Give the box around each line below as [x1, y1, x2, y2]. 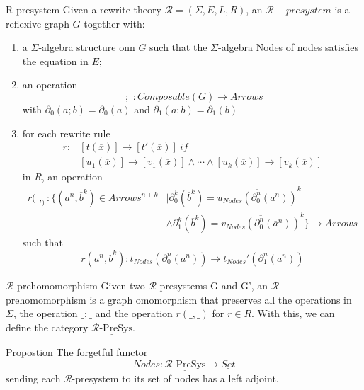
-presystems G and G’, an [156, 277, 268, 292]
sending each [6, 370, 61, 385]
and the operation [95, 306, 173, 321]
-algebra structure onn [38, 40, 135, 55]
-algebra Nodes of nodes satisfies [218, 40, 358, 55]
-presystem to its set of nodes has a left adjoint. [72, 370, 279, 385]
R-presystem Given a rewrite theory [6, 2, 161, 16]
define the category [6, 319, 89, 334]
